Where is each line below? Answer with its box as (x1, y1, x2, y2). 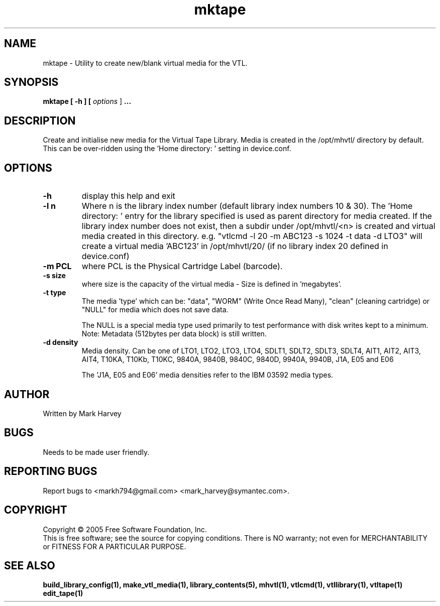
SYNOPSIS (4, 76, 59, 89)
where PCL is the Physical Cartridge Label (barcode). (81, 261, 283, 272)
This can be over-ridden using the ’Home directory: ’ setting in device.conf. (43, 144, 291, 153)
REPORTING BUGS (4, 465, 97, 478)
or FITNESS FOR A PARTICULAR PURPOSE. (43, 542, 186, 551)
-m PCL (43, 261, 72, 272)
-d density (43, 338, 78, 347)
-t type (43, 288, 66, 297)
